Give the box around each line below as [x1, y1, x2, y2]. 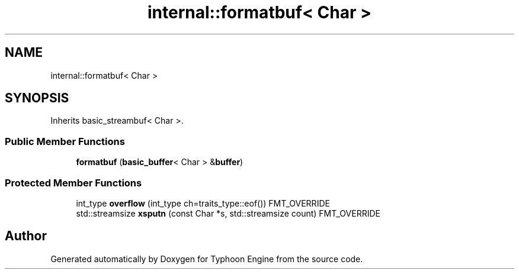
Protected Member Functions [5, 176, 142, 189]
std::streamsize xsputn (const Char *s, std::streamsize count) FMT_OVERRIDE [76, 208, 380, 218]
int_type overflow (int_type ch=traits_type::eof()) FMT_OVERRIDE [76, 198, 330, 208]
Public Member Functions [5, 135, 125, 147]
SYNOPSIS [5, 91, 69, 106]
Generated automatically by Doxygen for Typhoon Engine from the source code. [50, 253, 363, 264]
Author [5, 228, 47, 244]
